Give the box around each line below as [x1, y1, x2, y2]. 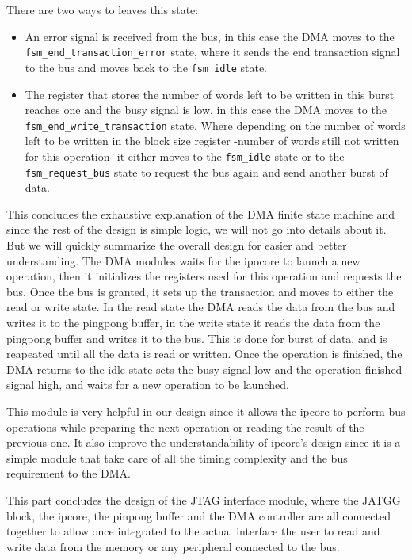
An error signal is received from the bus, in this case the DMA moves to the [25, 28, 395, 44]
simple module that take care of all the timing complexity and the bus [6, 449, 348, 466]
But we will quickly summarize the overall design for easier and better [6, 237, 347, 253]
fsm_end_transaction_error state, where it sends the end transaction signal [25, 44, 400, 60]
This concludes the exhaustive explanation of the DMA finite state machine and [6, 205, 395, 222]
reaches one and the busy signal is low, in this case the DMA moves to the [25, 101, 387, 118]
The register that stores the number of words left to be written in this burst [25, 86, 395, 102]
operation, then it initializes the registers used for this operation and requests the [6, 268, 402, 284]
